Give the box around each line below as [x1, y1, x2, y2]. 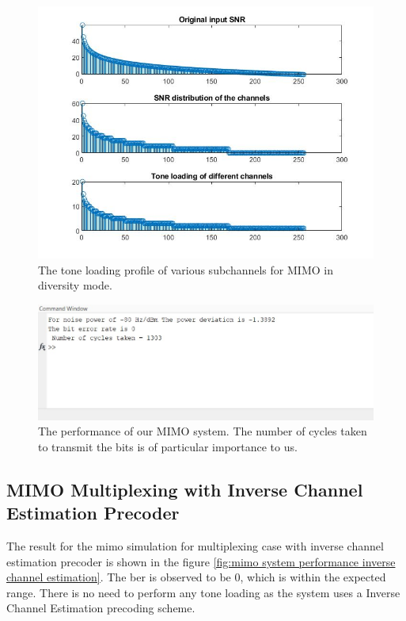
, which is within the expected [240, 569, 386, 585]
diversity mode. [38, 277, 112, 293]
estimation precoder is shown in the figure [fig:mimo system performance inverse [6, 553, 396, 569]
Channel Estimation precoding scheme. [6, 600, 195, 616]
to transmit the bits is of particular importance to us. [38, 438, 298, 454]
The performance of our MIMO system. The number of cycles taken [38, 423, 367, 439]
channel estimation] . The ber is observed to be [6, 569, 231, 585]
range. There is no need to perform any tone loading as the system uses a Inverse [6, 584, 400, 600]
